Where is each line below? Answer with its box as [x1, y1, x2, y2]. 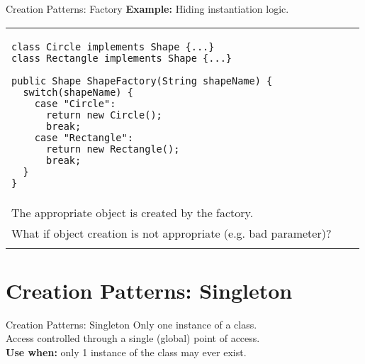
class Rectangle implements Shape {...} [11, 52, 232, 64]
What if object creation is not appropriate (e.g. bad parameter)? [11, 224, 332, 241]
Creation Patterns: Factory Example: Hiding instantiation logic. [6, 1, 289, 16]
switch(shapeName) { [23, 86, 133, 98]
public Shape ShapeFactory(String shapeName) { [11, 75, 273, 87]
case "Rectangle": [34, 131, 133, 143]
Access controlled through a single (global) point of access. [6, 331, 260, 346]
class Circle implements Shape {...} [11, 40, 215, 53]
